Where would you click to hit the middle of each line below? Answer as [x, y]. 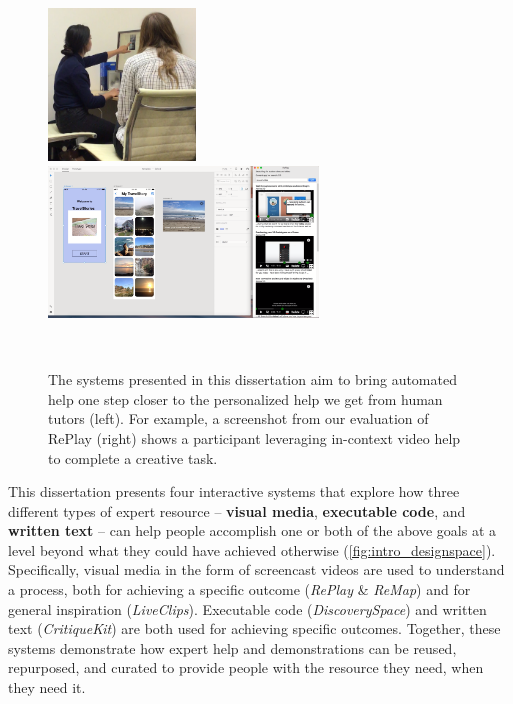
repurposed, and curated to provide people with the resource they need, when [246, 667]
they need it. [47, 687]
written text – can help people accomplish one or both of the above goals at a [252, 530]
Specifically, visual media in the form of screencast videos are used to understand [256, 569]
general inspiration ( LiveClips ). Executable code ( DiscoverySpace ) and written [247, 608]
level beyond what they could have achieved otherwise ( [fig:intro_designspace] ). [252, 549]
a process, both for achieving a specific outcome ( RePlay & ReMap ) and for [239, 589]
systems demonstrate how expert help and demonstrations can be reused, [232, 647]
